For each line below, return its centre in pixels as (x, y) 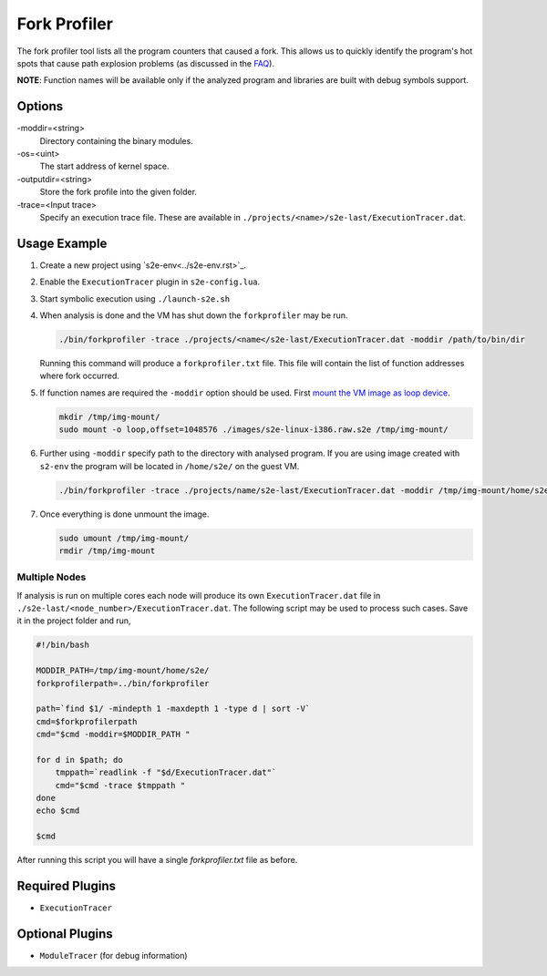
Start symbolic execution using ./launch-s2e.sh (135, 298)
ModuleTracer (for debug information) (114, 956)
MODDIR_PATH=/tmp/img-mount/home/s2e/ (123, 671)
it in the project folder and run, (74, 621)
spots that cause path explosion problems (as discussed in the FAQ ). (146, 63)
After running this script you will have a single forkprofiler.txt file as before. (157, 860)
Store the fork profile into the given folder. (119, 192)
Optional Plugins (65, 934)
